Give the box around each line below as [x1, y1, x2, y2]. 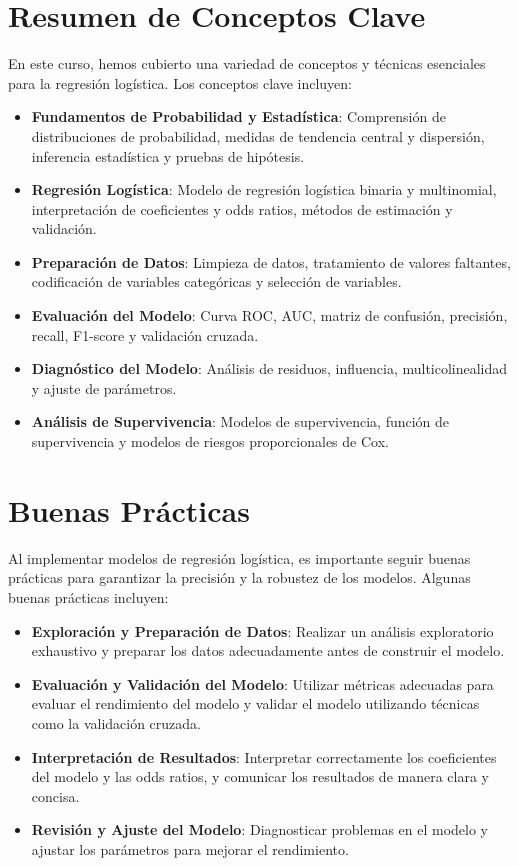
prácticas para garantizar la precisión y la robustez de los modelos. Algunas [8, 567, 471, 588]
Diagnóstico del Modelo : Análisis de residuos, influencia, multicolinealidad [31, 358, 508, 379]
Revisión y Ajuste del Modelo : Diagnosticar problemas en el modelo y [31, 819, 489, 840]
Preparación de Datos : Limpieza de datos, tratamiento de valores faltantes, [31, 251, 511, 272]
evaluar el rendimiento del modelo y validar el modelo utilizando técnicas [31, 693, 480, 714]
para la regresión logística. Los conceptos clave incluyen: [8, 72, 352, 93]
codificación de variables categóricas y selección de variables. [31, 271, 402, 292]
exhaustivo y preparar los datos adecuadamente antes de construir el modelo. [31, 640, 505, 661]
